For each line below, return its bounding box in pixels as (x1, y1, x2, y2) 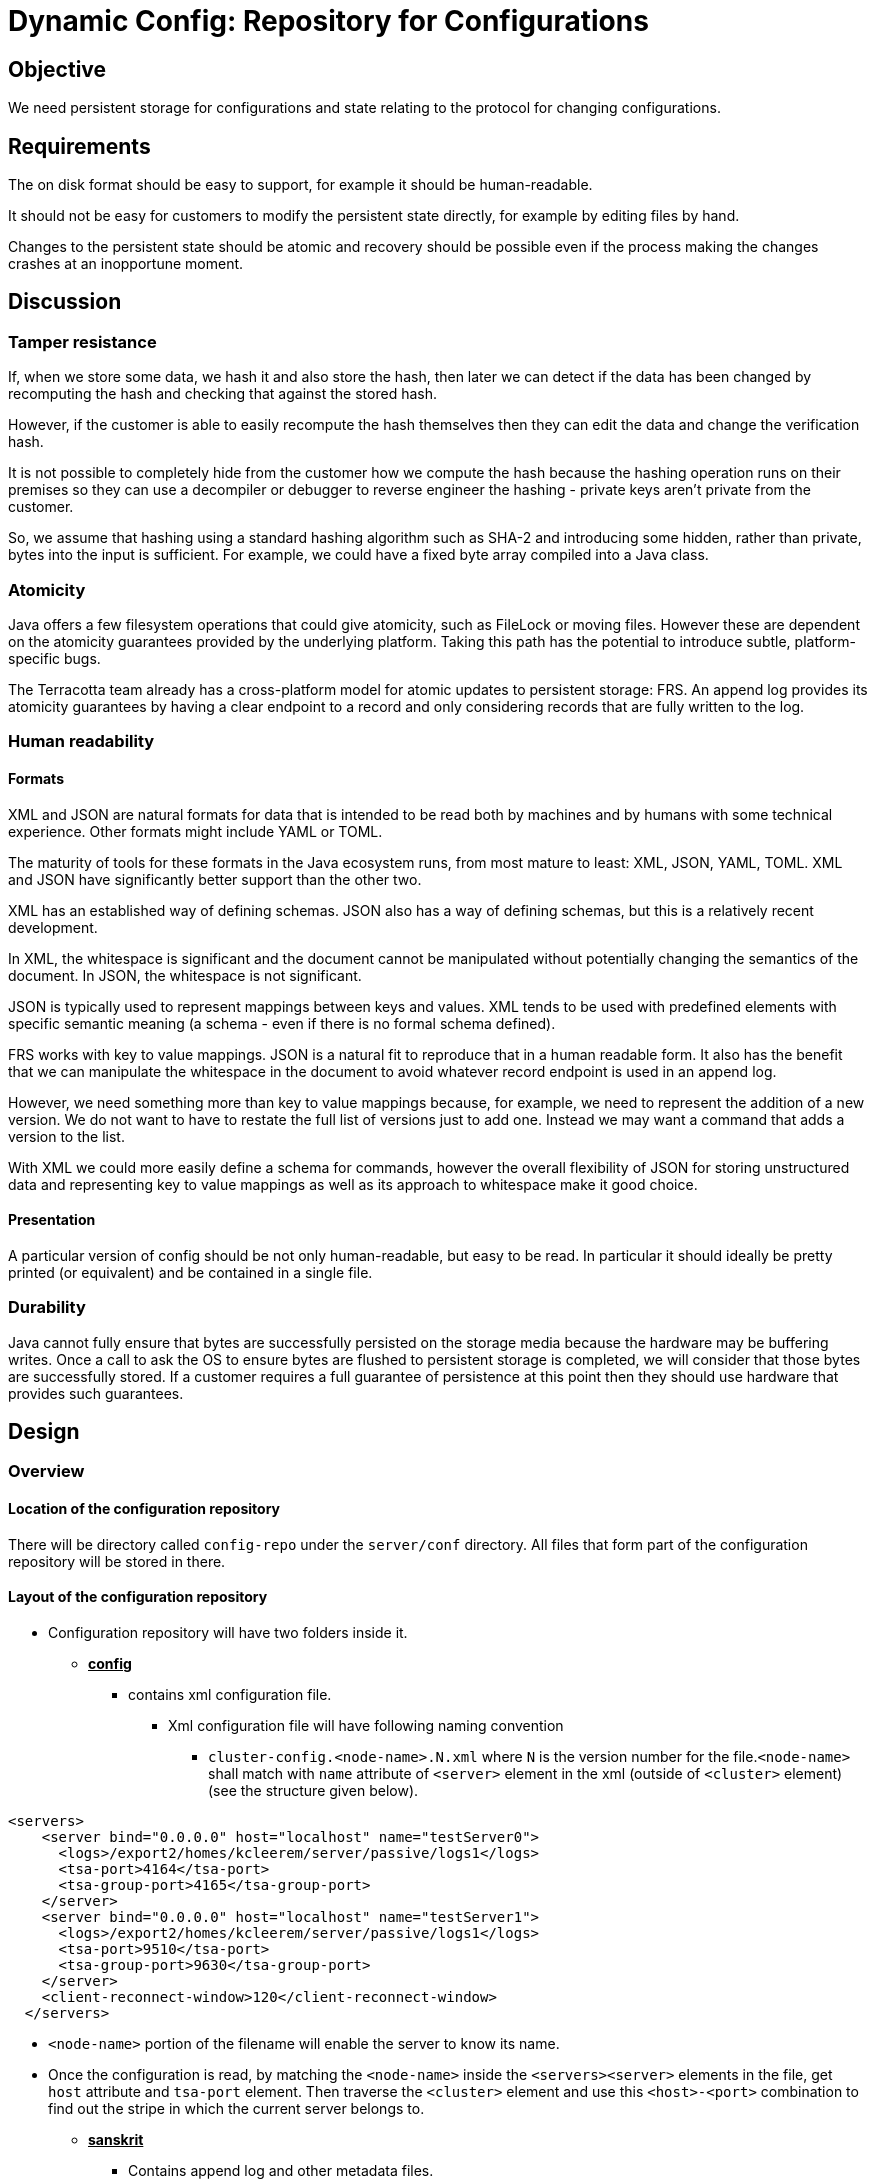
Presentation (8, 1211, 96, 1229)
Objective (8, 56, 107, 82)
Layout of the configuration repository (8, 1588, 268, 1606)
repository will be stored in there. (8, 1552, 226, 1570)
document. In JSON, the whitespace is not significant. (8, 966, 362, 984)
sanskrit (88, 2130, 144, 2148)
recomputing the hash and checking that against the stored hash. (8, 385, 437, 403)
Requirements (8, 133, 151, 159)
